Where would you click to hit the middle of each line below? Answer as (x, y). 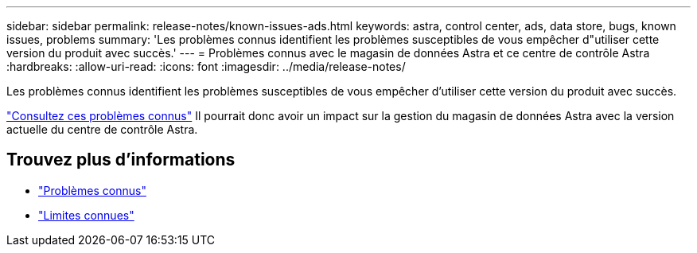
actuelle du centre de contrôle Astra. (102, 129)
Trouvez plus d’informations (121, 160)
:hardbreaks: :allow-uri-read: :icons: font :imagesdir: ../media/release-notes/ (206, 66)
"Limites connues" (86, 215)
